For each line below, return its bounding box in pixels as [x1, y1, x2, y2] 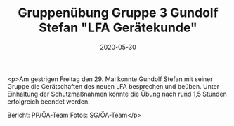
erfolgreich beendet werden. [7, 97, 90, 106]
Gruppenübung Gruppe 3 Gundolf [17, 5, 219, 21]
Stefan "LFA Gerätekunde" [38, 20, 198, 36]
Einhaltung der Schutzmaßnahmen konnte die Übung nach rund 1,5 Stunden [7, 90, 227, 98]
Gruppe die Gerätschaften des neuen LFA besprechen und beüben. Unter [7, 82, 220, 90]
